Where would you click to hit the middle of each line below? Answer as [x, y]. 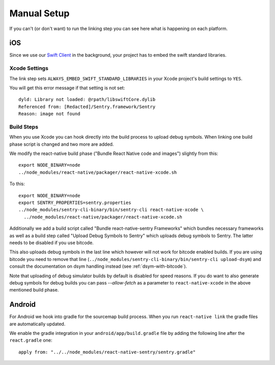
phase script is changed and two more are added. [62, 144]
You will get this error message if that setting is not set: [67, 88]
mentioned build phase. [34, 290]
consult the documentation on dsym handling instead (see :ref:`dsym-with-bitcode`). [98, 266]
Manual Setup [39, 13]
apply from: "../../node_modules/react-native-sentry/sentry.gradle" [107, 352]
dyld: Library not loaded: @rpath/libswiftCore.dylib [87, 100]
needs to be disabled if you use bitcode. [51, 243]
